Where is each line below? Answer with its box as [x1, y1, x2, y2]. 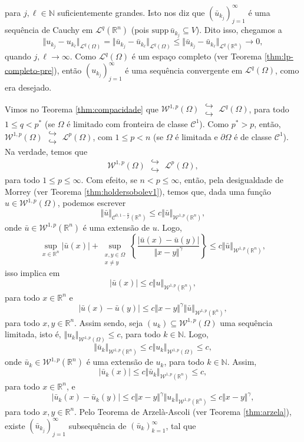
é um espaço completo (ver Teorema [131, 50, 262, 62]
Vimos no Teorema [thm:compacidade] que [5, 102, 159, 115]
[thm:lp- [264, 50, 293, 62]
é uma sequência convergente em [125, 64, 243, 76]
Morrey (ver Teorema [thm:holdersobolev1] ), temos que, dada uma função [5, 185, 271, 197]
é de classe [234, 130, 272, 142]
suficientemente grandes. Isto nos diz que [57, 6, 205, 18]
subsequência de [68, 419, 127, 431]
